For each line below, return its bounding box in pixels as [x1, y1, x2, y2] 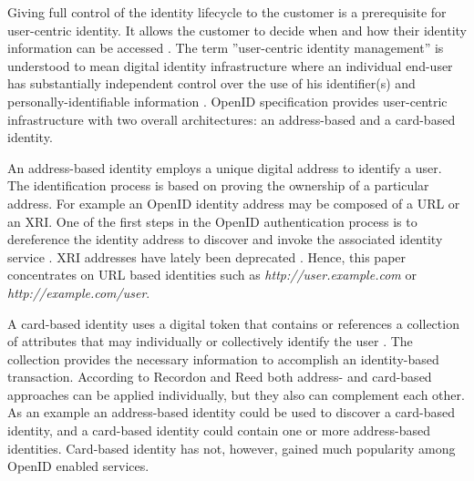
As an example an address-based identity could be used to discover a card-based [7, 403, 456, 422]
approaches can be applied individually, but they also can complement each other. [7, 384, 465, 404]
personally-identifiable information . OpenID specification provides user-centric [7, 91, 448, 110]
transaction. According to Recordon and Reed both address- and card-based [7, 367, 432, 386]
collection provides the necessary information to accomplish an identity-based [7, 349, 439, 368]
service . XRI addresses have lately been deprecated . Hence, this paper [7, 247, 407, 266]
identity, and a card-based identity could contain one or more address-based [7, 421, 431, 440]
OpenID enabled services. [7, 456, 149, 476]
